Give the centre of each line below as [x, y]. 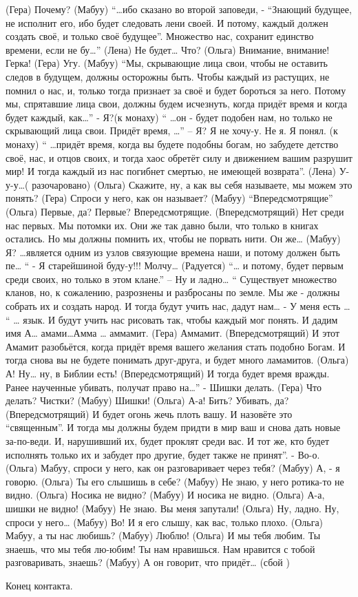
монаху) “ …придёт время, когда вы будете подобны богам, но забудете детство [172, 144]
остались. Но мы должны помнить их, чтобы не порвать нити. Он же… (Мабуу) [173, 239]
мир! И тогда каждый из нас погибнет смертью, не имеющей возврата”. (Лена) [171, 171]
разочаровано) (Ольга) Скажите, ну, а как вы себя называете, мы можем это [192, 184]
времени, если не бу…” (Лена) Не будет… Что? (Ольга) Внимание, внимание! [168, 49]
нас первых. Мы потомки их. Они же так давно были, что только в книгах [162, 225]
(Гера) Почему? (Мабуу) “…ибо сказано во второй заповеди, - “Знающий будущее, [179, 9]
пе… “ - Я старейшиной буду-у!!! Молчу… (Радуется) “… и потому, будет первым [175, 265]
